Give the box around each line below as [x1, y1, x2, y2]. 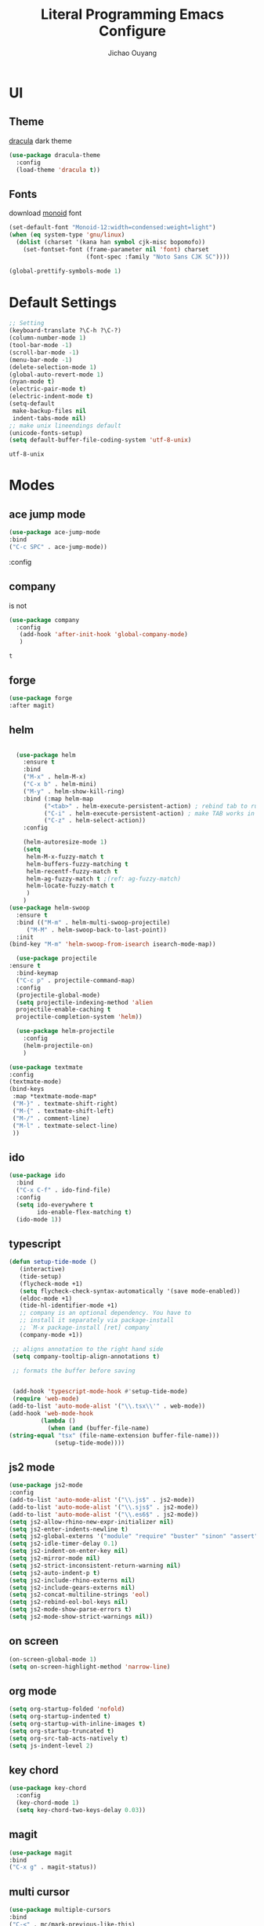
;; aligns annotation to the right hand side [12, 1345, 164, 1353]
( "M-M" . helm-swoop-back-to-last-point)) [26, 925, 168, 934]
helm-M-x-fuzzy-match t [26, 852, 104, 861]
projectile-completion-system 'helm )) [16, 1013, 143, 1021]
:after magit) [9, 701, 56, 709]
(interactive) [19, 1265, 66, 1273]
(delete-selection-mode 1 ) [9, 363, 97, 371]
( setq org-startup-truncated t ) [9, 1726, 114, 1735]
